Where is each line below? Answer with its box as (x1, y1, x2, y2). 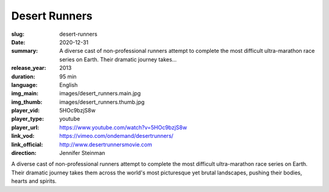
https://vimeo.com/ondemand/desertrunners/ (59, 132, 174, 140)
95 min (59, 73, 77, 80)
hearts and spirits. (11, 177, 57, 185)
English (59, 81, 78, 88)
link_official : (11, 140, 43, 148)
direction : (11, 149, 37, 157)
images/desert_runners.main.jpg (59, 90, 141, 97)
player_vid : (11, 107, 40, 114)
